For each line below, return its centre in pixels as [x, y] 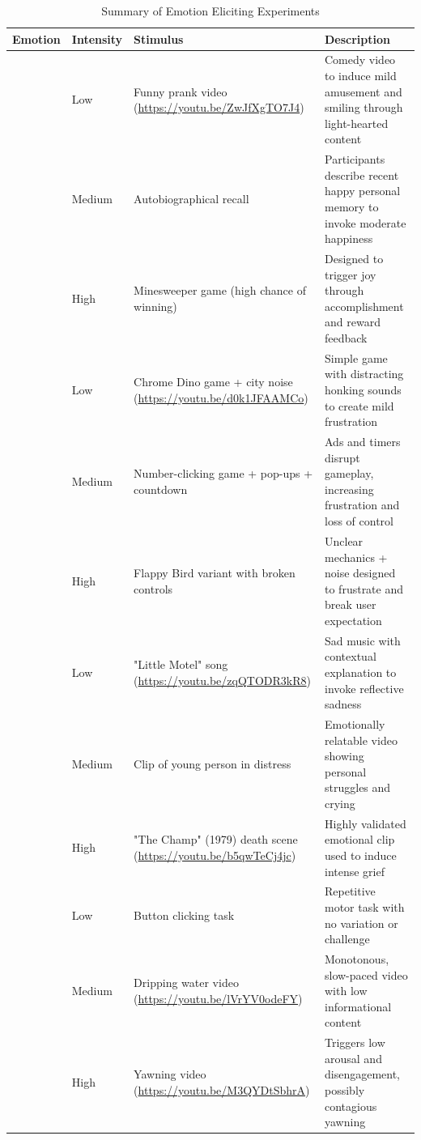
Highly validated [366, 823]
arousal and [353, 1058]
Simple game [356, 357]
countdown [161, 489]
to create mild [359, 405]
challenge [347, 939]
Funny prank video [181, 91]
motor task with [365, 906]
